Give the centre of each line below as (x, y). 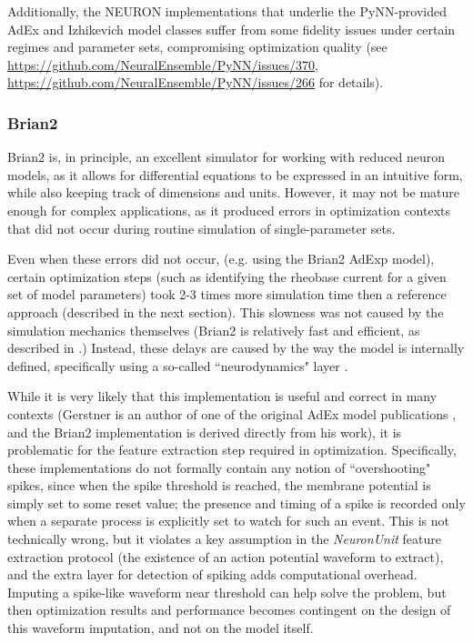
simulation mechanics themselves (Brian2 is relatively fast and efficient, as (214, 330)
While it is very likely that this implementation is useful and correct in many (222, 396)
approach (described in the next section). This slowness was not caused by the (226, 311)
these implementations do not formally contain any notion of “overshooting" (219, 467)
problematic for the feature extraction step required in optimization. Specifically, (232, 450)
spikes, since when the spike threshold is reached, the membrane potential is (219, 485)
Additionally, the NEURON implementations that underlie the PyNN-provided (227, 11)
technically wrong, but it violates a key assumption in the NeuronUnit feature (224, 539)
